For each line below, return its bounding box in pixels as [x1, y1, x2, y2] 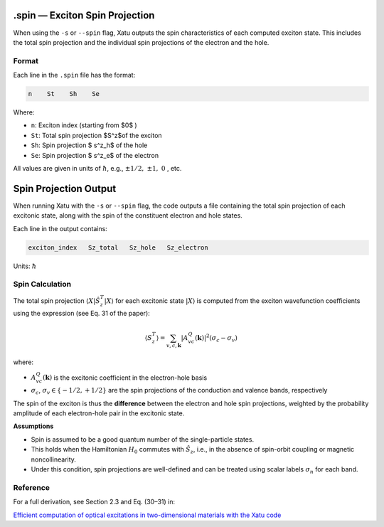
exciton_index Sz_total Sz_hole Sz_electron [28, 243, 209, 252]
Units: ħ [13, 262, 37, 270]
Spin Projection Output [13, 182, 117, 195]
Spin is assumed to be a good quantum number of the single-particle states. [31, 435, 255, 444]
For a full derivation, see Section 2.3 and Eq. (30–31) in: [13, 498, 176, 506]
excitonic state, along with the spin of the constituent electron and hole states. [13, 211, 243, 220]
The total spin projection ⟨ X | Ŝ [13, 296, 101, 305]
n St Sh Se [28, 90, 100, 98]
